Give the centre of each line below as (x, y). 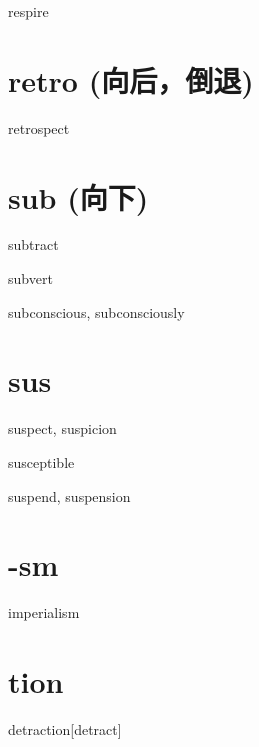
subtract (33, 244)
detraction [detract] (65, 728)
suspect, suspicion (62, 428)
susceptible (41, 461)
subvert (30, 278)
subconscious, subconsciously (96, 311)
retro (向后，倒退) (131, 79)
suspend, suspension (69, 495)
